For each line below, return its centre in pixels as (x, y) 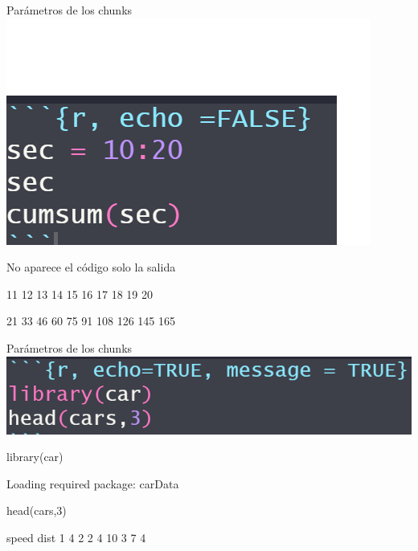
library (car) (35, 457)
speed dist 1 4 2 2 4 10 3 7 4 (76, 537)
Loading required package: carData (93, 483)
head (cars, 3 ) (37, 510)
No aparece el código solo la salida (91, 267)
